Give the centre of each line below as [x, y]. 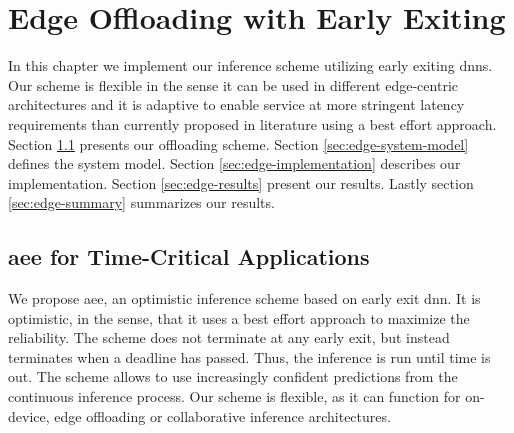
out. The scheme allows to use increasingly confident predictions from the [233, 376]
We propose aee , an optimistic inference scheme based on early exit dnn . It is [244, 298]
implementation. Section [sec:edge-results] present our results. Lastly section [241, 182]
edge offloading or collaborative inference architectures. [222, 415]
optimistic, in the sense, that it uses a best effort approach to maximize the [239, 317]
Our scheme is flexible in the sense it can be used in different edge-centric [233, 84]
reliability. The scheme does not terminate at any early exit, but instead [229, 337]
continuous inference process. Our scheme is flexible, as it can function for [234, 396]
